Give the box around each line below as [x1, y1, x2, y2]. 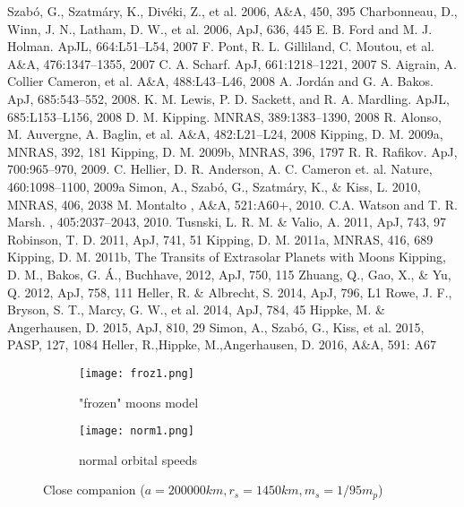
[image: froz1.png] [79, 366, 194, 380]
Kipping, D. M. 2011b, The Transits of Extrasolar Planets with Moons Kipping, [7, 247, 446, 266]
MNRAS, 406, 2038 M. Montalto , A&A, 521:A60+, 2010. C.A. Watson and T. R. [7, 194, 458, 213]
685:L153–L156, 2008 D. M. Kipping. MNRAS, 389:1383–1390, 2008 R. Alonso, [7, 107, 442, 125]
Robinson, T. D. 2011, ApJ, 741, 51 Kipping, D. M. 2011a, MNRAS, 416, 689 [7, 229, 434, 248]
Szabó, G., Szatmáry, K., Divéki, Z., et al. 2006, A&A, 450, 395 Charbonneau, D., [7, 2, 458, 20]
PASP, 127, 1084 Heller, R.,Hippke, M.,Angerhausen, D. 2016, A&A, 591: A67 [7, 335, 436, 354]
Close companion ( [43, 480, 145, 499]
